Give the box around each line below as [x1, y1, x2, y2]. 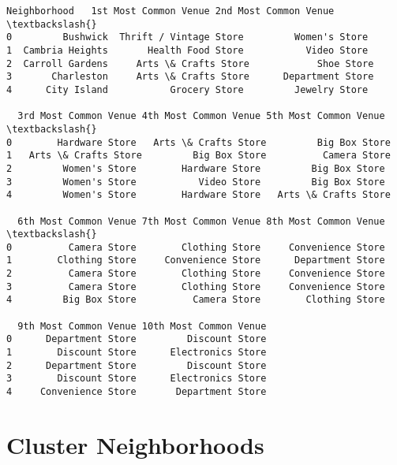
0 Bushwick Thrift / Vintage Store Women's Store [6, 32, 369, 43]
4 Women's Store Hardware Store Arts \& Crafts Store [6, 189, 391, 201]
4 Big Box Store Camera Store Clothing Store [6, 294, 385, 306]
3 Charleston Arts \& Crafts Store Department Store [6, 71, 374, 83]
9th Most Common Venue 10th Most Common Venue [17, 320, 267, 332]
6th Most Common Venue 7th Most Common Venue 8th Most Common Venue [17, 215, 385, 227]
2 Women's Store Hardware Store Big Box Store [6, 162, 385, 174]
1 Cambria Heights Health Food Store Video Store [6, 44, 369, 56]
